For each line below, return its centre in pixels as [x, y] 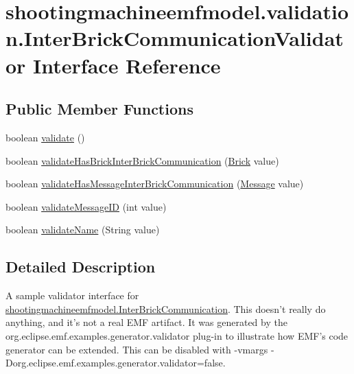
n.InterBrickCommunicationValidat [175, 38]
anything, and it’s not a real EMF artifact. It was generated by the [146, 322]
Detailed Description [81, 267]
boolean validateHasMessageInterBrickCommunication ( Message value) [155, 184]
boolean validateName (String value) [83, 230]
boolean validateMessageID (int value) [86, 206]
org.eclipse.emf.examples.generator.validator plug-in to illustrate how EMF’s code [177, 335]
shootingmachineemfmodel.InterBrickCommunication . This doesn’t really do [166, 308]
